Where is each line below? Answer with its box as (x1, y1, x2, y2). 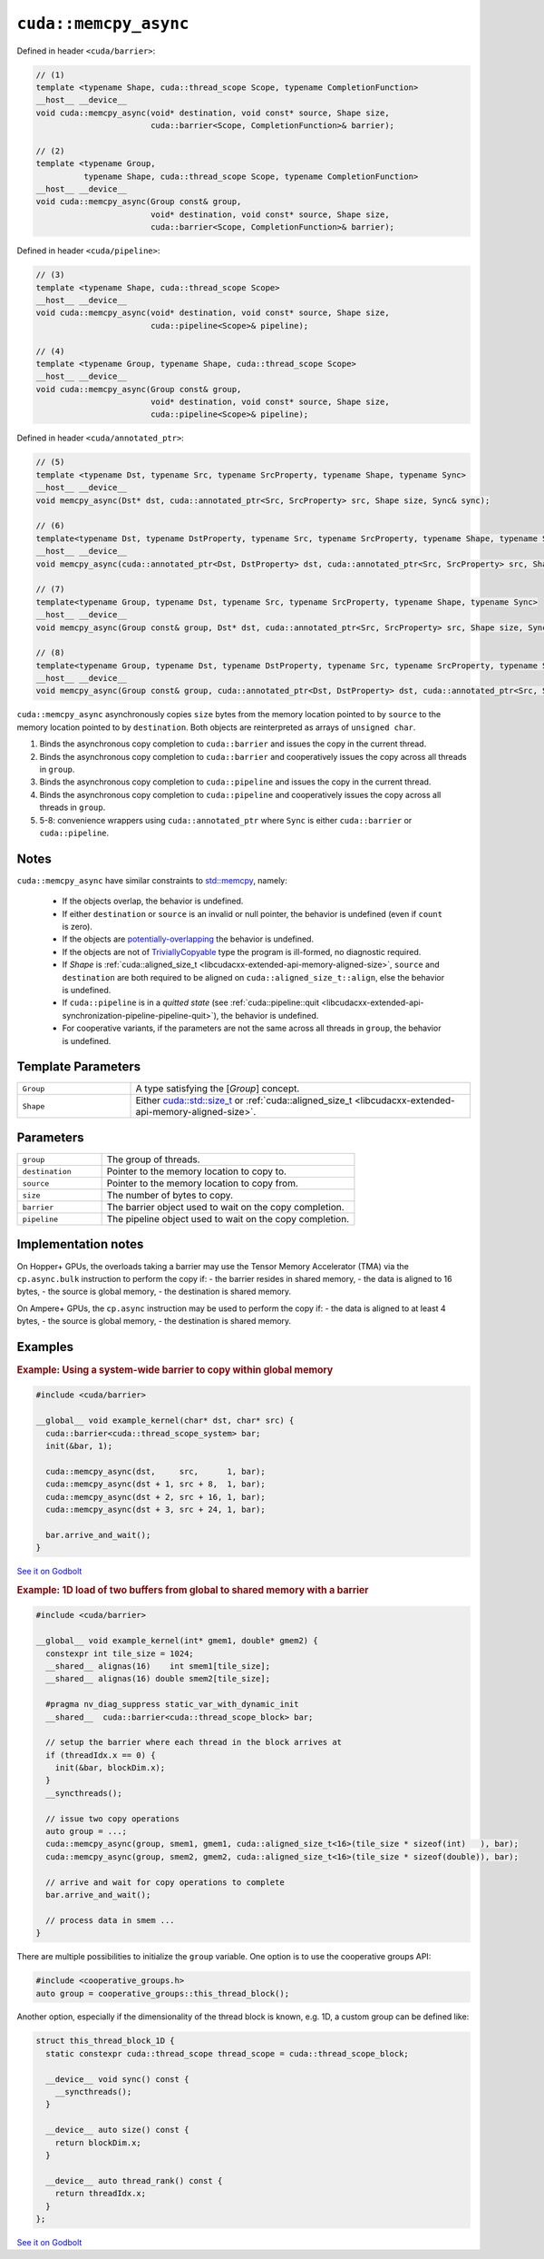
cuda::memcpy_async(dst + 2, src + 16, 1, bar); (45, 1492, 267, 1502)
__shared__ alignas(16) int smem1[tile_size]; (45, 1661, 271, 1671)
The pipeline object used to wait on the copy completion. (106, 1213, 350, 1225)
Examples (16, 1339, 74, 1355)
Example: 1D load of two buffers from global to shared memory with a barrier (16, 1583, 369, 1596)
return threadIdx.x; (54, 2188, 147, 2199)
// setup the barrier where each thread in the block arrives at (45, 1737, 343, 1748)
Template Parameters (16, 1059, 141, 1075)
